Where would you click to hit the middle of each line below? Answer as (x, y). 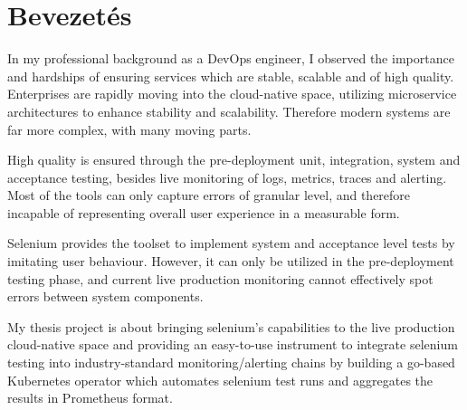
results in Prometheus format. (90, 398)
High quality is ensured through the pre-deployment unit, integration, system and (234, 160)
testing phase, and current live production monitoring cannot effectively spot (220, 278)
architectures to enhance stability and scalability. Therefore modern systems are (229, 111)
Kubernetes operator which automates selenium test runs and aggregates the (220, 380)
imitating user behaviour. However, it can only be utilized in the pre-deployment (231, 261)
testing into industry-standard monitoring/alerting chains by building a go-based (231, 362)
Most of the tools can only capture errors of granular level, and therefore (209, 195)
